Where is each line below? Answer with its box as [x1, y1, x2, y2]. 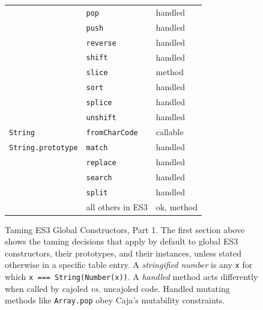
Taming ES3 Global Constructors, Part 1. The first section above [5, 223, 245, 236]
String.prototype [9, 143, 78, 152]
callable [156, 126, 184, 138]
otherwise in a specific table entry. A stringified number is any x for [5, 258, 253, 271]
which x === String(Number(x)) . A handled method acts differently [5, 270, 258, 283]
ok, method [156, 200, 198, 213]
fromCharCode [86, 129, 138, 137]
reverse [86, 38, 116, 47]
